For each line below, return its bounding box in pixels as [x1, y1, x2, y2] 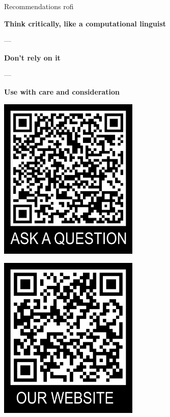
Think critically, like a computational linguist [4, 18, 166, 28]
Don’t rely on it [4, 52, 61, 63]
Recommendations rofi [4, 1, 74, 11]
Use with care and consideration [4, 86, 120, 97]
